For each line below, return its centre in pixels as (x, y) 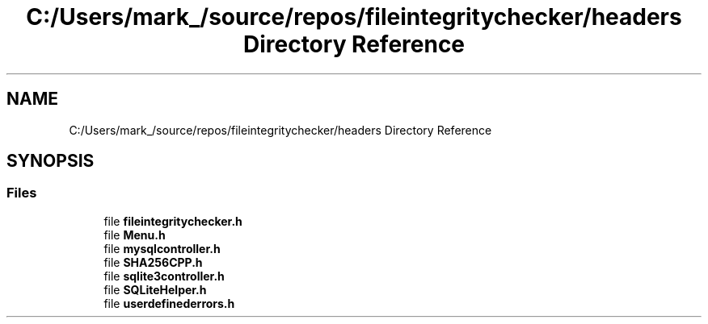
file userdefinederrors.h (169, 303)
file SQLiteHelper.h (155, 289)
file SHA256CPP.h (153, 262)
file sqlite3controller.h (164, 276)
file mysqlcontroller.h (162, 248)
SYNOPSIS (51, 161)
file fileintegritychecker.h (173, 221)
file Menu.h (135, 235)
